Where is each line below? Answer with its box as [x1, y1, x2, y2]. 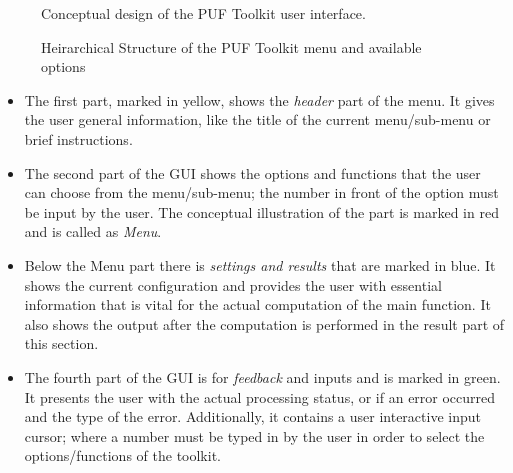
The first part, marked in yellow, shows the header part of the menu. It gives [24, 89, 495, 110]
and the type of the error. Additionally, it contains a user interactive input [24, 406, 481, 427]
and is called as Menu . [24, 221, 162, 242]
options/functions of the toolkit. [24, 445, 221, 466]
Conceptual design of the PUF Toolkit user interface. [41, 3, 366, 23]
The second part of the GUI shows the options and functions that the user [24, 162, 481, 183]
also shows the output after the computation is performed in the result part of [24, 313, 505, 334]
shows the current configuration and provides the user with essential [24, 274, 442, 295]
